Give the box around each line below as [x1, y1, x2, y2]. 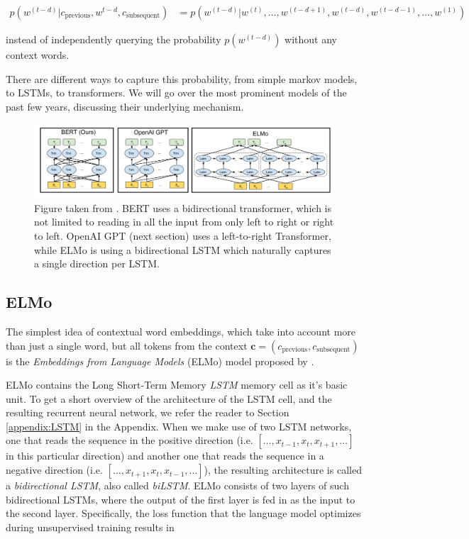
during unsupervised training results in [6, 519, 175, 534]
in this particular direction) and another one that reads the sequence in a [6, 448, 324, 463]
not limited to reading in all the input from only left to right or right [34, 214, 334, 229]
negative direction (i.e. [6, 462, 103, 477]
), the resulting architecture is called [204, 462, 362, 477]
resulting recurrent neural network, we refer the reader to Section [6, 405, 289, 420]
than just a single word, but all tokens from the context [6, 338, 248, 352]
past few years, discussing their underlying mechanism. [6, 99, 244, 113]
